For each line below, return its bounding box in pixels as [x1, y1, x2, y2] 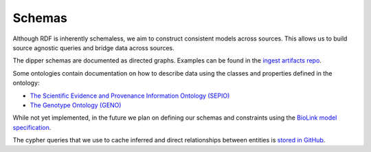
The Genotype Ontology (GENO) [30, 100, 122, 109]
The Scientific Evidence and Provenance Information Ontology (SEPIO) [30, 91, 230, 100]
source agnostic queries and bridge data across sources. [12, 43, 175, 52]
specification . [12, 123, 52, 131]
